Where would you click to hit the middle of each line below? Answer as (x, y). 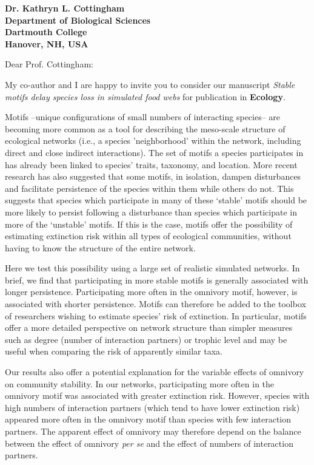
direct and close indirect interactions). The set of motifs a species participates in (154, 152)
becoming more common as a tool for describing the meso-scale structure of (145, 128)
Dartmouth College (46, 32)
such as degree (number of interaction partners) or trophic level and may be (146, 339)
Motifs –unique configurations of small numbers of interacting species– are (143, 117)
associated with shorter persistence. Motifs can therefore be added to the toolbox (155, 304)
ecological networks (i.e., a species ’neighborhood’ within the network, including (153, 141)
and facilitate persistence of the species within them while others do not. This (149, 188)
